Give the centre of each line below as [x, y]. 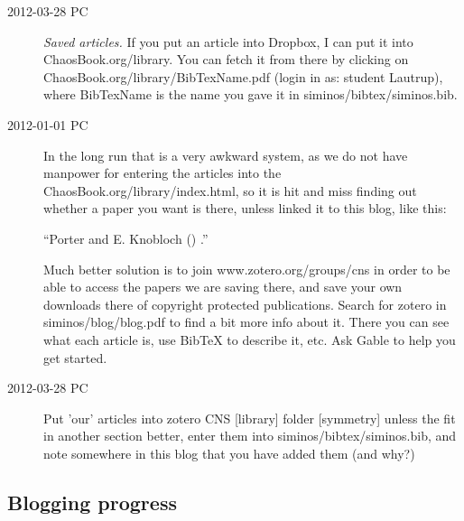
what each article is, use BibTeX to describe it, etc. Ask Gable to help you [250, 339]
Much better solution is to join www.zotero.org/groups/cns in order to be [247, 269]
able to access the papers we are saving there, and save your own [223, 287]
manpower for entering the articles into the [162, 173]
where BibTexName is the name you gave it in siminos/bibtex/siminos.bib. [251, 94]
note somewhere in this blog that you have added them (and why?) [229, 453]
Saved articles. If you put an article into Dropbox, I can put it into [228, 41]
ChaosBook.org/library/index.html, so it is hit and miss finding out [230, 190]
